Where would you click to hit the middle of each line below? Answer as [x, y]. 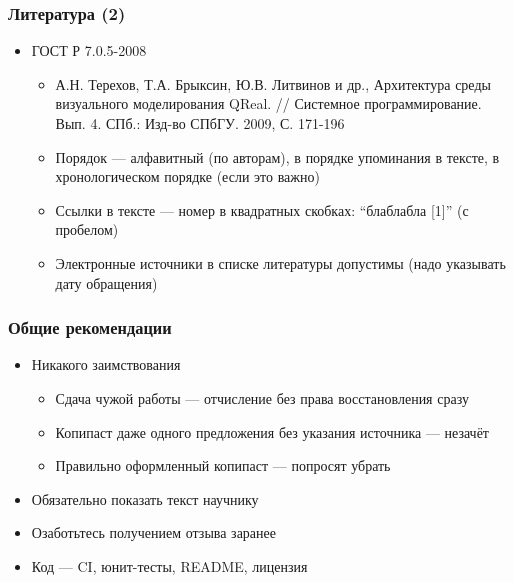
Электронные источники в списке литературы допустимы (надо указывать [280, 262]
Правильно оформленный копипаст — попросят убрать [223, 465]
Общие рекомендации [90, 327]
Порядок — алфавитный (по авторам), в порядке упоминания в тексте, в [277, 156]
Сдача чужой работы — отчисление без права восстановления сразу [262, 397]
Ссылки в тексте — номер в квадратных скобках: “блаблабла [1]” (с [262, 209]
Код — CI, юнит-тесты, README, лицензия [169, 565]
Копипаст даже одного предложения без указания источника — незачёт [272, 431]
